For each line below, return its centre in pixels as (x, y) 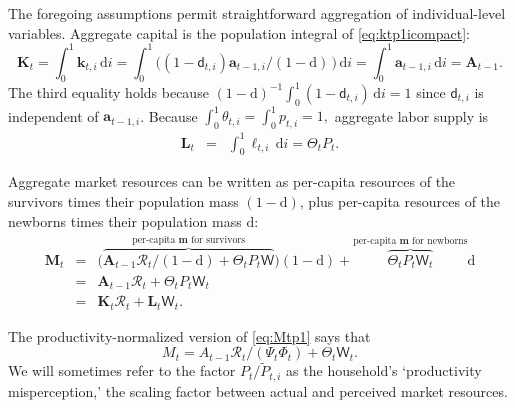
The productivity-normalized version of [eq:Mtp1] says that (189, 335)
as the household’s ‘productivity (384, 370)
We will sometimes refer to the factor (122, 370)
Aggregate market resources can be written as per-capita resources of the (232, 181)
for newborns (440, 240)
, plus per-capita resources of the (400, 201)
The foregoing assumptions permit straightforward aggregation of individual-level (257, 13)
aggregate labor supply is (411, 115)
